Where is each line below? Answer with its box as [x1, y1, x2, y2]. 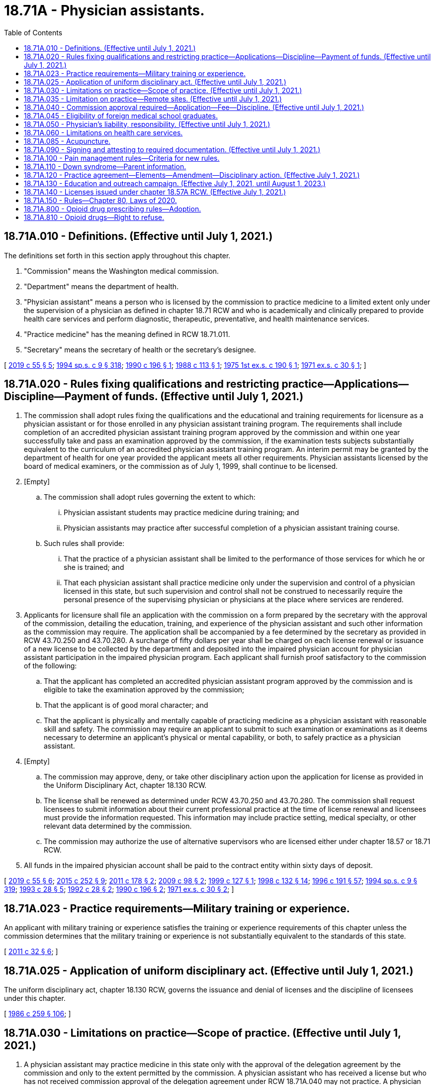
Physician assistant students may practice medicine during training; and [64, 508, 299, 517]
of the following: [24, 661, 77, 670]
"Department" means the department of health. [24, 282, 179, 291]
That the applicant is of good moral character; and [44, 701, 208, 710]
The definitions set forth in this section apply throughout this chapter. [4, 251, 231, 260]
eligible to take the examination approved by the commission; [44, 685, 245, 694]
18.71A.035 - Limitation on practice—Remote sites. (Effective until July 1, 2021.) [24, 94, 282, 103]
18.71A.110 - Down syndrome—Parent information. [24, 162, 186, 171]
